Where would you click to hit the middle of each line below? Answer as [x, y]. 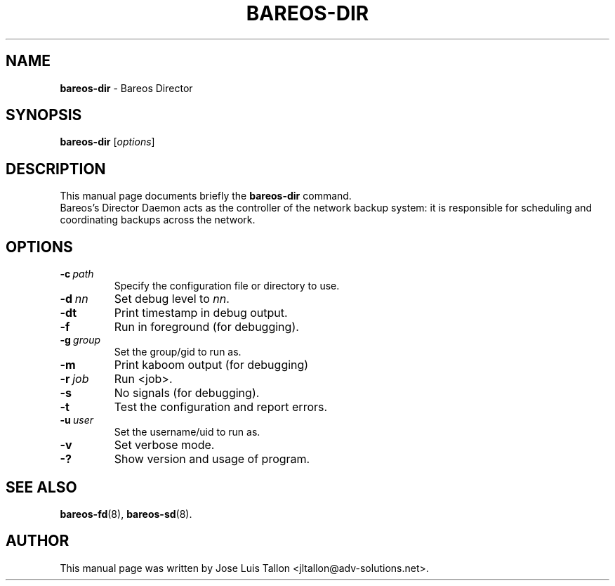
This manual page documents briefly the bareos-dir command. [206, 196]
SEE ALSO [41, 487]
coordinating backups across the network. [158, 220]
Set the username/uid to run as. [187, 432]
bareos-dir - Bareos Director [126, 88]
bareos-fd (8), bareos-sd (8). [126, 514]
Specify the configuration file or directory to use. [227, 286]
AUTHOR [38, 541]
